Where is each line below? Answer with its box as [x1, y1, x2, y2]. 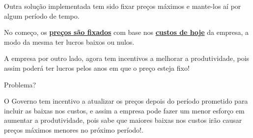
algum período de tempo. [4, 10, 80, 21]
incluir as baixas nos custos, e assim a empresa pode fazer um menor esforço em [4, 105, 245, 115]
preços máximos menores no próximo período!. [4, 124, 143, 135]
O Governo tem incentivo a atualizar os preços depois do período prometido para [4, 96, 248, 106]
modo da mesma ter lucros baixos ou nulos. [4, 36, 135, 47]
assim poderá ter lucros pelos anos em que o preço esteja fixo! [4, 62, 190, 73]
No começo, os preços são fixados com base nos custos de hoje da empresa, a [4, 27, 249, 37]
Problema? [4, 79, 36, 89]
